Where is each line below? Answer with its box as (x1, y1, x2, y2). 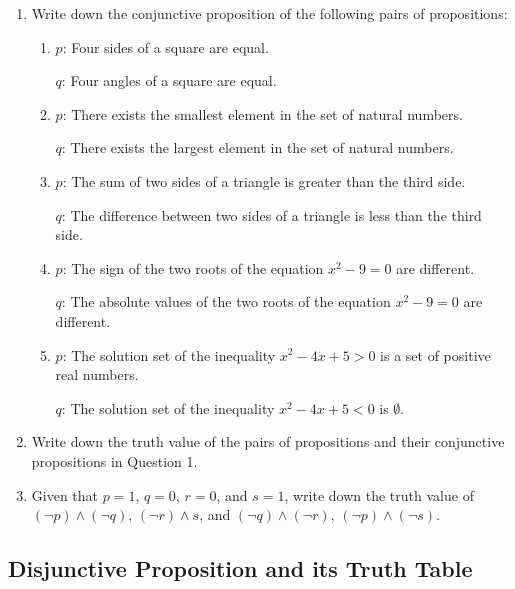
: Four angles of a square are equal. (61, 70, 277, 91)
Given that (31, 484, 99, 505)
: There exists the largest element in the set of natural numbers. (61, 137, 454, 158)
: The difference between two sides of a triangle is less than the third (61, 204, 482, 225)
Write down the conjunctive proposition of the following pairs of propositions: (31, 3, 508, 23)
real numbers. (55, 364, 139, 385)
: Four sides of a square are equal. (62, 36, 269, 57)
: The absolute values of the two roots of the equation (61, 291, 391, 312)
